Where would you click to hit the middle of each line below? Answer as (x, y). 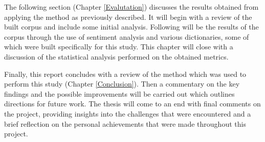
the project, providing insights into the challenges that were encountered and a (128, 113)
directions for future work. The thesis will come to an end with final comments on (132, 104)
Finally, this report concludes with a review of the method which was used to (125, 74)
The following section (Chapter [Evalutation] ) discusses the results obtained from (131, 7)
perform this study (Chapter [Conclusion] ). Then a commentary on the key (122, 84)
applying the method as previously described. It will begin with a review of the (128, 17)
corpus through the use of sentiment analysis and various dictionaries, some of (127, 36)
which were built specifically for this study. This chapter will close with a (119, 47)
